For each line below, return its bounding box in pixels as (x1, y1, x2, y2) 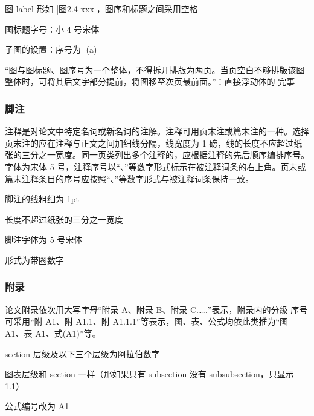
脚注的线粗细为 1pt (5, 193, 79, 205)
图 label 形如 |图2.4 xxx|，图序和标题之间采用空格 (5, 2, 198, 15)
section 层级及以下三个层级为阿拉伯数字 (5, 347, 160, 360)
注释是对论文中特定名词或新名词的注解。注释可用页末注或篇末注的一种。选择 (5, 125, 309, 137)
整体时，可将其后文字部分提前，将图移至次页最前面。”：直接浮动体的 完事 (5, 75, 295, 88)
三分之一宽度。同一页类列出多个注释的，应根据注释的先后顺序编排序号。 (21, 148, 309, 161)
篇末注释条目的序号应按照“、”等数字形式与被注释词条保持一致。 (5, 172, 254, 185)
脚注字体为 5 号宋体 (5, 233, 83, 246)
